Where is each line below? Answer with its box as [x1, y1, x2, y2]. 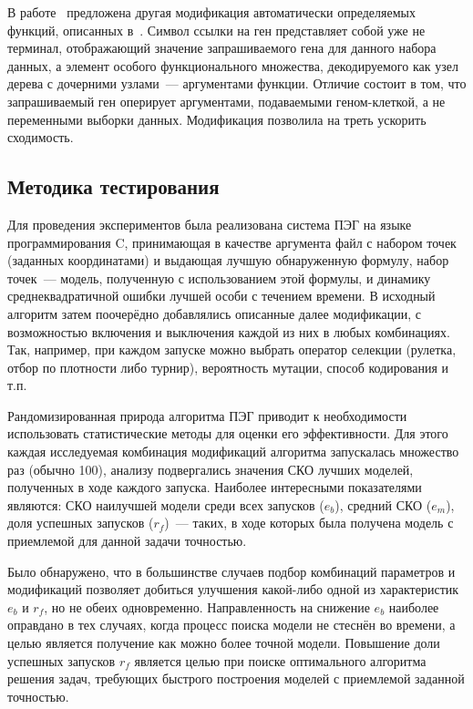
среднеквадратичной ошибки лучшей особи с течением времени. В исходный [7, 286, 436, 305]
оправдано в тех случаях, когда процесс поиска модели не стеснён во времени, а [7, 615, 456, 634]
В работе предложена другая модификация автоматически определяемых [7, 3, 416, 21]
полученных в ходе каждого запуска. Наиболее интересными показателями [7, 478, 422, 497]
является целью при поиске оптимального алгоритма [134, 651, 427, 670]
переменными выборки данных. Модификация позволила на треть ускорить [7, 109, 427, 128]
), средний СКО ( [334, 495, 432, 514]
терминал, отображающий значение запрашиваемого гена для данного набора [7, 38, 437, 57]
